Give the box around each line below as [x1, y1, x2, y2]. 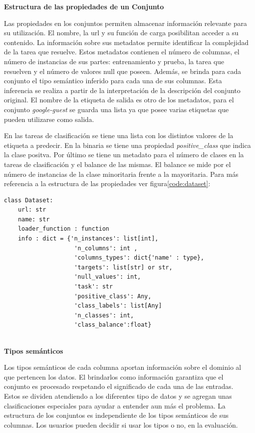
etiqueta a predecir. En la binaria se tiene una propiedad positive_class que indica [4, 140, 251, 150]
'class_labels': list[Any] [74, 302, 162, 310]
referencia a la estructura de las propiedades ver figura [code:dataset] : [4, 178, 210, 189]
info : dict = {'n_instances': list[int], [18, 235, 158, 242]
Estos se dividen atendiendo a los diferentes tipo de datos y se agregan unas [4, 390, 232, 401]
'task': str [74, 283, 113, 290]
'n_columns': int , [74, 244, 138, 252]
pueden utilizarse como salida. [4, 114, 94, 124]
